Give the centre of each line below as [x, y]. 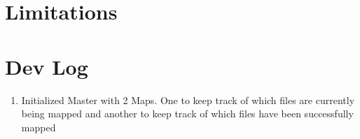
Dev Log [47, 66]
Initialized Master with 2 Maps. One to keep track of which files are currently [188, 100]
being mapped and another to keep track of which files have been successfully [187, 114]
